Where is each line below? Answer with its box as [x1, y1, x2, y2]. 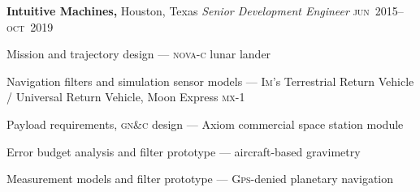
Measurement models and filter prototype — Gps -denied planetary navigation [6, 170, 394, 187]
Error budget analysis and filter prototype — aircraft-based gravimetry [6, 143, 361, 160]
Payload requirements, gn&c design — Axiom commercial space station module [6, 115, 404, 132]
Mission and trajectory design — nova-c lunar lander [6, 45, 271, 62]
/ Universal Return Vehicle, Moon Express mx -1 [6, 88, 245, 105]
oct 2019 [6, 18, 54, 35]
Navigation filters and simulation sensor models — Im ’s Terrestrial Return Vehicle [6, 72, 414, 89]
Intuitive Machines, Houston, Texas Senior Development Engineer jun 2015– [6, 2, 404, 19]
